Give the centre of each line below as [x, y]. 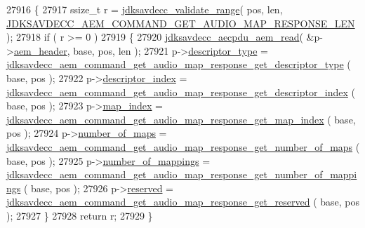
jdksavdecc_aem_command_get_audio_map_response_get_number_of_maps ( [183, 146]
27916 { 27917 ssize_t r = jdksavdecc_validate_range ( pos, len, [145, 9]
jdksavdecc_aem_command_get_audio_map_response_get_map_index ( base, [181, 119]
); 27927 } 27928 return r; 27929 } [80, 215]
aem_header [40, 50]
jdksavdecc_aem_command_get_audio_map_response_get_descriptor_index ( [181, 92]
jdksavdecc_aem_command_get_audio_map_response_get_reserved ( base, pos [183, 202]
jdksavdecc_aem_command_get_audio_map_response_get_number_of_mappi [182, 174]
